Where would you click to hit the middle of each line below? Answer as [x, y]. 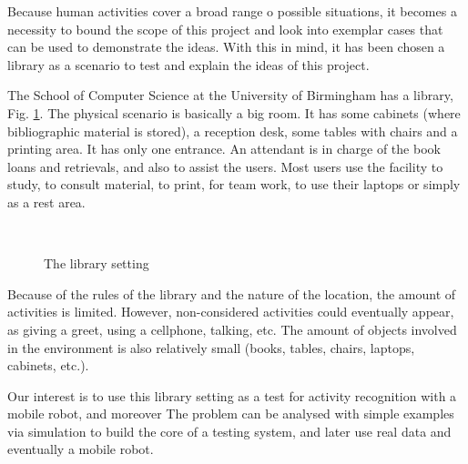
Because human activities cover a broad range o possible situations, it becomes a [232, 11]
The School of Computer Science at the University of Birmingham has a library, [230, 95]
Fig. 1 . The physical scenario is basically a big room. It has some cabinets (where [234, 112]
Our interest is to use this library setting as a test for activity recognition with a [232, 395]
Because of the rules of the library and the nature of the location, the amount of [232, 293]
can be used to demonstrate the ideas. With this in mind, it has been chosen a [226, 47]
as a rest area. [46, 202]
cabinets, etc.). [48, 365]
